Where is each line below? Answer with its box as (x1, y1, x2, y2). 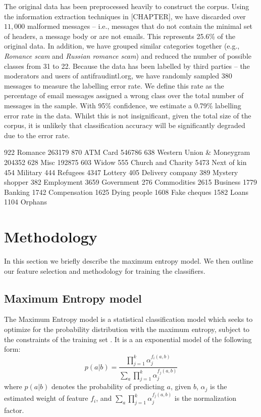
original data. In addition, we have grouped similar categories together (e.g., (4, 40, 240, 51)
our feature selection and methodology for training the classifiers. (4, 265, 205, 276)
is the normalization (174, 393, 237, 403)
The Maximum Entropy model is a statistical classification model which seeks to (4, 314, 253, 324)
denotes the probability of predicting (51, 381, 165, 392)
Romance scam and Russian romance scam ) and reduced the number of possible (4, 50, 251, 61)
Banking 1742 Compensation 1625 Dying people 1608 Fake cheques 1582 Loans (4, 186, 248, 197)
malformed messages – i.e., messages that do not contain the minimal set (27, 21, 253, 31)
